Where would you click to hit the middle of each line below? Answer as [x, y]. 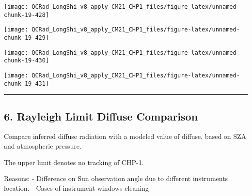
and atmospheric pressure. [43, 146]
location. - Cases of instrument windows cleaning [76, 188]
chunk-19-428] [27, 15]
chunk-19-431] [27, 83]
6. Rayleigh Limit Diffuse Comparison [101, 116]
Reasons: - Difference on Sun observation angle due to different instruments [116, 178]
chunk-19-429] [27, 38]
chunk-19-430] [27, 61]
